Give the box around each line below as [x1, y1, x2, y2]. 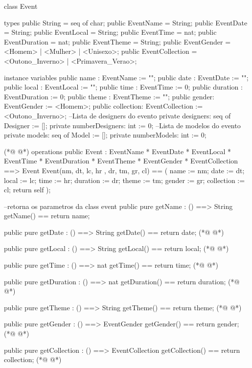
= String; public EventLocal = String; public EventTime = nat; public [4, 27, 217, 37]
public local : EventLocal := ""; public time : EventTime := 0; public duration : [4, 82, 243, 92]
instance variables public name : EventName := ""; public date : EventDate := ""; [4, 72, 249, 82]
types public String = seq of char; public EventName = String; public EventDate [4, 17, 248, 27]
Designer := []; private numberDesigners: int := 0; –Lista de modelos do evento [4, 120, 241, 130]
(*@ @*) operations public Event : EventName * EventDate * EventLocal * [4, 146, 231, 156]
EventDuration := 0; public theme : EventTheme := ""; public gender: [4, 91, 214, 101]
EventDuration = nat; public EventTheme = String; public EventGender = [4, 36, 231, 46]
